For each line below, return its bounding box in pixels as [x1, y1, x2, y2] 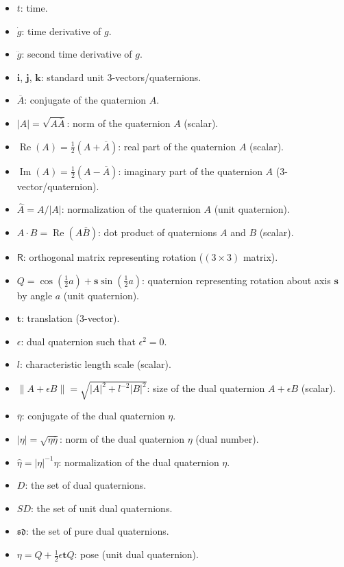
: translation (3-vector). [21, 311, 120, 325]
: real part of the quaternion [118, 139, 236, 153]
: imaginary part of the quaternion [118, 163, 262, 178]
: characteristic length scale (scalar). [19, 357, 171, 371]
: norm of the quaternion [66, 115, 171, 130]
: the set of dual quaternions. [25, 478, 147, 492]
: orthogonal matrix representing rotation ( [23, 249, 204, 264]
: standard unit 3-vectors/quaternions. [40, 69, 201, 84]
